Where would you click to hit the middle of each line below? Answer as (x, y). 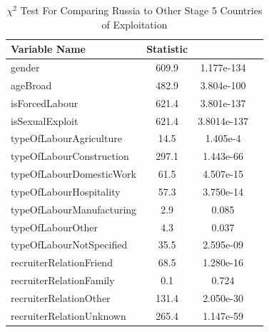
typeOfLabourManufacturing (74, 209)
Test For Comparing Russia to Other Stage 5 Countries (141, 10)
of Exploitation (134, 24)
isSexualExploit (45, 120)
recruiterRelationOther (61, 298)
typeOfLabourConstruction (70, 156)
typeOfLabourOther (55, 227)
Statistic (167, 49)
